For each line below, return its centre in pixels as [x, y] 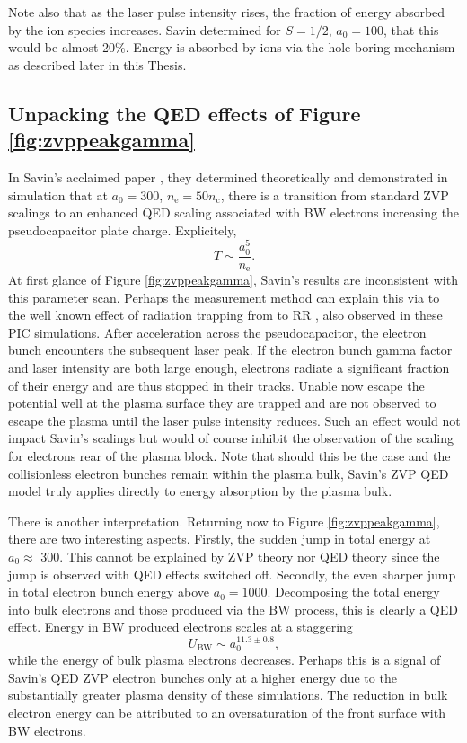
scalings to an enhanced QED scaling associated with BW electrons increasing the [234, 212]
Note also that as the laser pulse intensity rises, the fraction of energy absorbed [227, 12]
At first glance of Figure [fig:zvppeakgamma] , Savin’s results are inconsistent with [233, 280]
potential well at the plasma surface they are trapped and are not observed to [222, 403]
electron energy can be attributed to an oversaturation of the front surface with [227, 712]
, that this [411, 29]
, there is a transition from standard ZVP [335, 195]
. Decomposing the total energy [353, 592]
